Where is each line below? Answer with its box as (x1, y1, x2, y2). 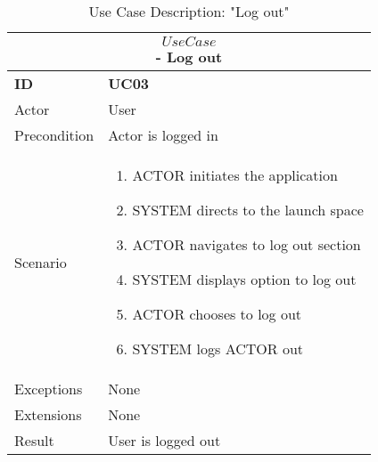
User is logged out (108, 430, 221, 450)
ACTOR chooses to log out (132, 304, 302, 324)
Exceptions (14, 378, 83, 399)
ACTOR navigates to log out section (132, 234, 361, 255)
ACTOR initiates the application (132, 165, 338, 185)
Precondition (14, 125, 94, 145)
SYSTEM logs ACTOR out (132, 338, 304, 359)
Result (14, 430, 54, 450)
